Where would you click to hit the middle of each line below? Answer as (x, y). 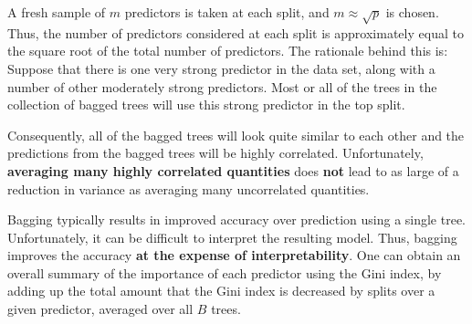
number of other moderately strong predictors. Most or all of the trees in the (222, 86)
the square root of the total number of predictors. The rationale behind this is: (228, 51)
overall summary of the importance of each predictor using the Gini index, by (225, 272)
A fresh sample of (57, 12)
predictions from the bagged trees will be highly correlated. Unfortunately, (215, 153)
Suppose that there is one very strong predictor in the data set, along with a (221, 68)
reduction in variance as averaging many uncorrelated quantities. (189, 188)
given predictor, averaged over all (100, 309)
